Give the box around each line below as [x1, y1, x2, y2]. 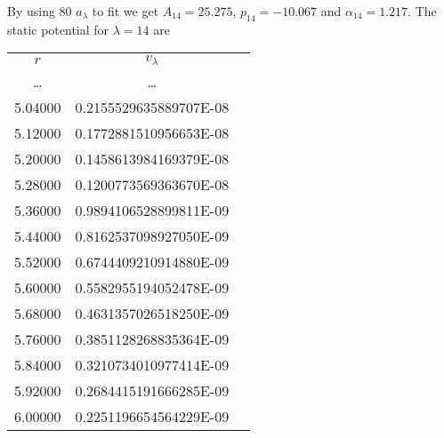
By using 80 [7, 2, 72, 20]
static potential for [7, 20, 109, 38]
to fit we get [92, 2, 159, 20]
